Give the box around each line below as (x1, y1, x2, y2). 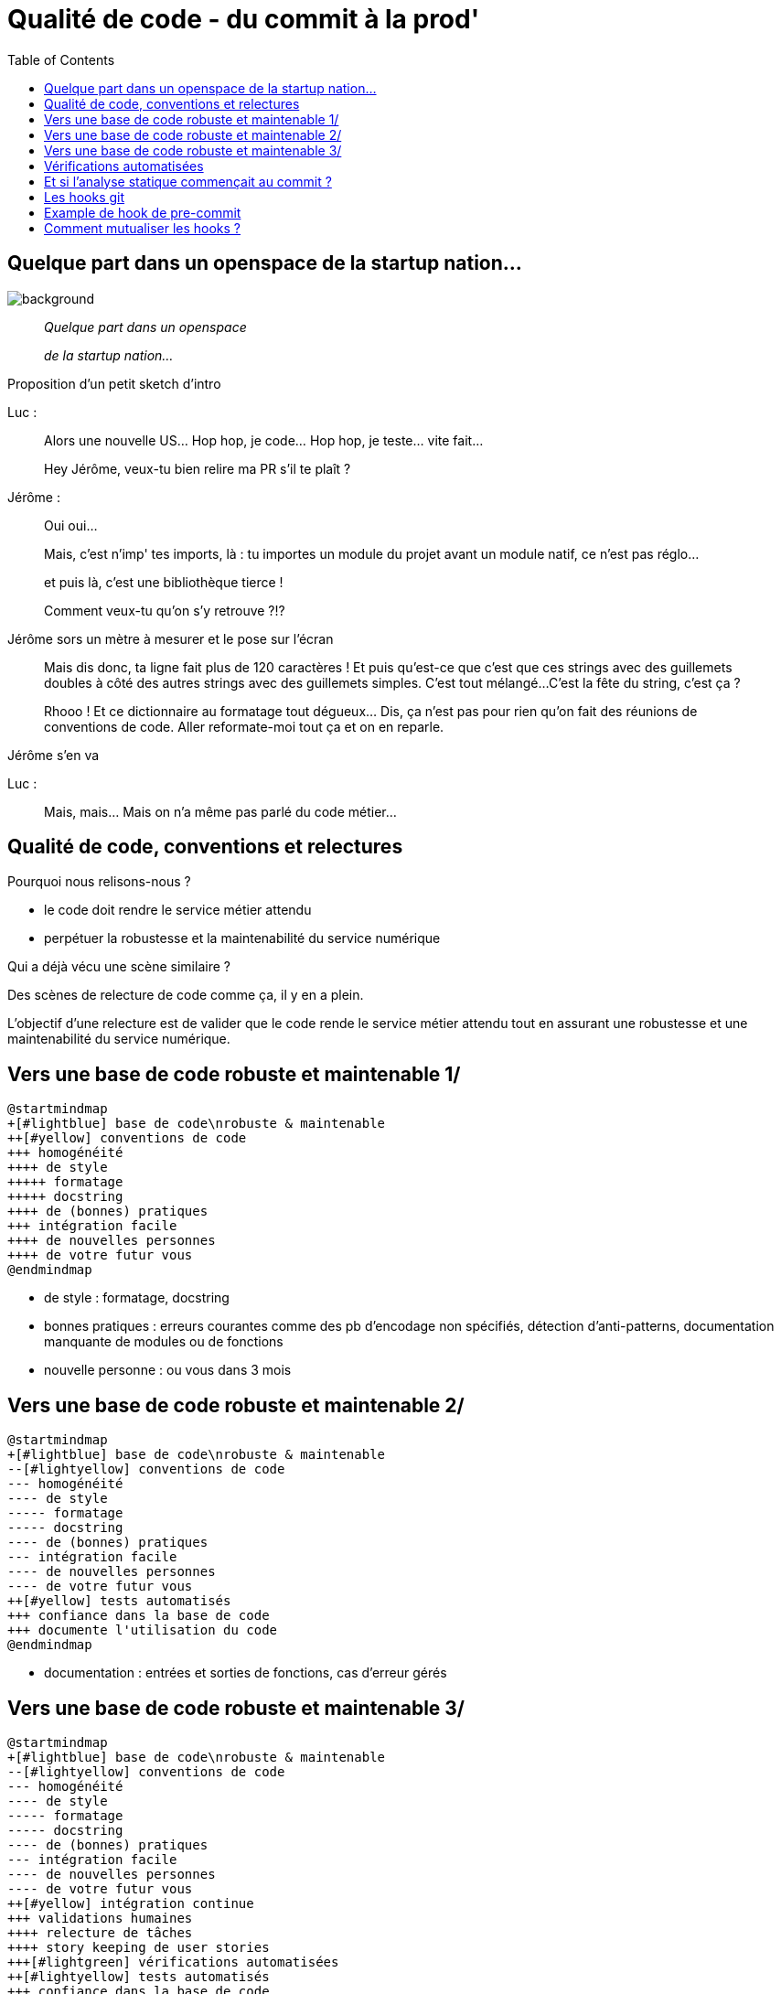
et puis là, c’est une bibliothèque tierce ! (44, 574, 284, 590)
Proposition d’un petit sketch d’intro (7, 375, 221, 391)
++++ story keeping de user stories (7, 1939, 270, 1955)
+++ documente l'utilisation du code (7, 1623, 278, 1638)
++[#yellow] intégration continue (7, 1895, 254, 1911)
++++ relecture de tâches (7, 1924, 193, 1940)
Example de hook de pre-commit (44, 204, 241, 220)
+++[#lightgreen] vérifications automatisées (7, 1954, 339, 1969)
